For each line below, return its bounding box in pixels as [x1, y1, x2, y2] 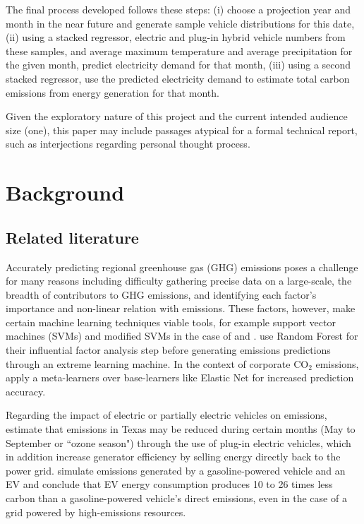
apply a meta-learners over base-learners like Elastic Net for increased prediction [6, 370, 354, 385]
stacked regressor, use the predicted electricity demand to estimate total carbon [6, 71, 350, 85]
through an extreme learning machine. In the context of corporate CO [6, 356, 309, 371]
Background [6, 178, 125, 207]
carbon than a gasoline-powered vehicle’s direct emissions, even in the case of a [6, 491, 347, 506]
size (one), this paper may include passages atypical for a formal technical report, [6, 122, 358, 137]
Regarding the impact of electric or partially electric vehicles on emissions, [6, 407, 327, 422]
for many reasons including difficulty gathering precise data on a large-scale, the [6, 273, 352, 288]
